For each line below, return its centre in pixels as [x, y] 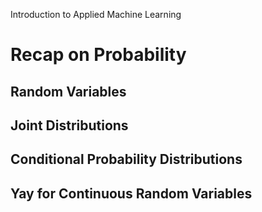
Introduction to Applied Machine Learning [96, 14]
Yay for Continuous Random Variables [131, 193]
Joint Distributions [69, 125]
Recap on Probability [98, 55]
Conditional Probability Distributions [126, 159]
